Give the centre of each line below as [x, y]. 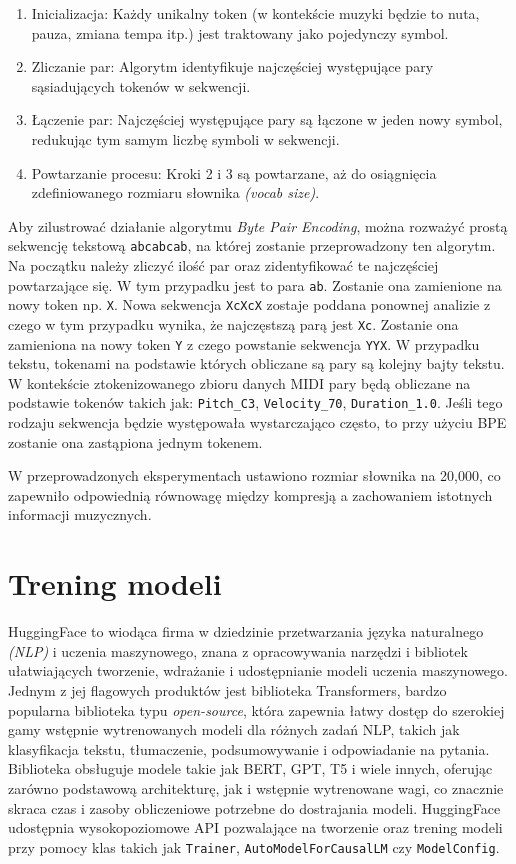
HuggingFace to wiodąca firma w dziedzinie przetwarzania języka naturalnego [246, 631]
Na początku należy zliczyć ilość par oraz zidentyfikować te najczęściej [223, 265]
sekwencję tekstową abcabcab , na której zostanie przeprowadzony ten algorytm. [252, 245]
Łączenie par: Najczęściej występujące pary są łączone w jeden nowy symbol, [267, 119]
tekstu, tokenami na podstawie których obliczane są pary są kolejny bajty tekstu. [256, 363]
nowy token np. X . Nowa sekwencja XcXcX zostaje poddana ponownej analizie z [249, 304]
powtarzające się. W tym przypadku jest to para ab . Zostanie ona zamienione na [255, 284]
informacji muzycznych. [80, 514]
